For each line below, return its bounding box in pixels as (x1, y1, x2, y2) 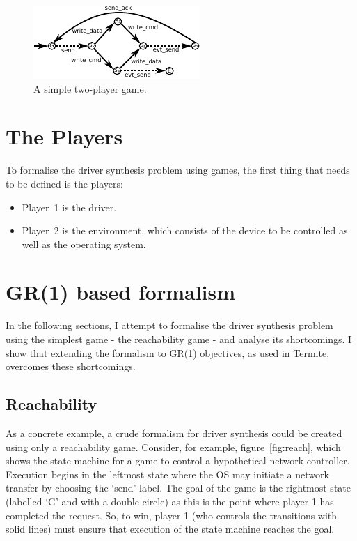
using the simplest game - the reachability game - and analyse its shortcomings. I (6, 332, 352, 346)
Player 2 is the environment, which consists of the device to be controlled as (22, 223, 348, 238)
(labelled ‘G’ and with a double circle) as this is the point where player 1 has (6, 494, 334, 508)
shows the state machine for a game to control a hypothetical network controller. (6, 453, 350, 468)
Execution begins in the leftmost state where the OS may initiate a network (6, 466, 329, 481)
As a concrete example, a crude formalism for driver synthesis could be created (6, 425, 342, 440)
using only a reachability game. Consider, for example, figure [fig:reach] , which (6, 439, 341, 454)
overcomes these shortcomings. (6, 359, 136, 374)
